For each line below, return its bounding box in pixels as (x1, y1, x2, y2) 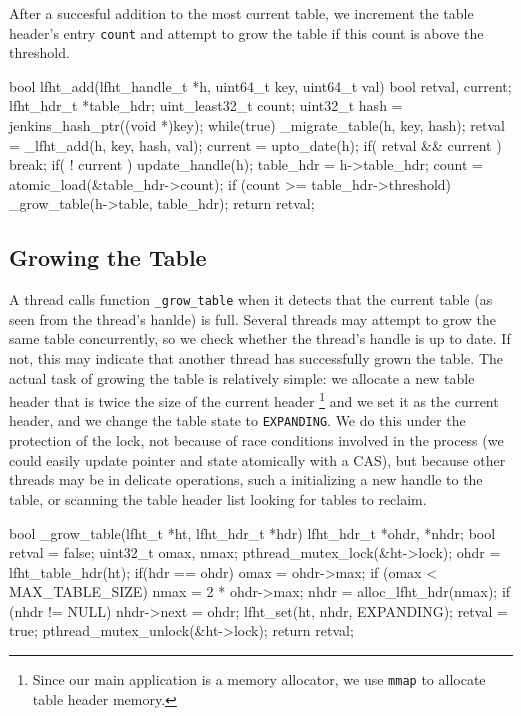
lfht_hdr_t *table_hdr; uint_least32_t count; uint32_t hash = (9, 95, 403, 116)
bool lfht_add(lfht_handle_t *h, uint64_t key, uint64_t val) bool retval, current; (9, 75, 512, 96)
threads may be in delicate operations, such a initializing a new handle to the (9, 469, 483, 490)
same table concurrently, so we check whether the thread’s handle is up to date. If (9, 328, 511, 349)
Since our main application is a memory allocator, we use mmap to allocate (32, 669, 486, 690)
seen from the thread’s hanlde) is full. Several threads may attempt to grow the (9, 308, 496, 329)
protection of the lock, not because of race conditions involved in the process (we (9, 430, 504, 451)
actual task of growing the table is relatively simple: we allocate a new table (9, 367, 475, 388)
